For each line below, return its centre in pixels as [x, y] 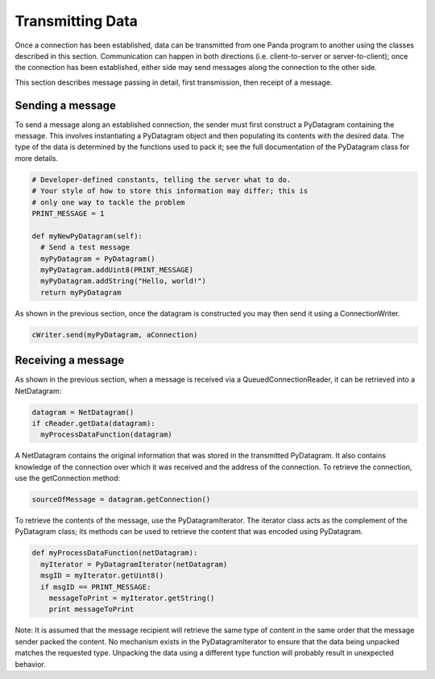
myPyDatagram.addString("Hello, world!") [124, 281]
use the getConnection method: [68, 478]
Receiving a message [70, 360]
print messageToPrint [91, 609]
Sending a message [65, 105]
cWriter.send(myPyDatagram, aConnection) [115, 335]
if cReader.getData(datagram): [94, 423]
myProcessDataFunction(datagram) [106, 435]
